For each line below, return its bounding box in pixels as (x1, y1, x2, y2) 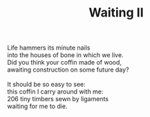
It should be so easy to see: (7, 81, 86, 89)
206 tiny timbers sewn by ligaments (7, 95, 109, 103)
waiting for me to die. (7, 102, 68, 111)
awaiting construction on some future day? (7, 65, 129, 74)
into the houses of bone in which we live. (7, 51, 124, 59)
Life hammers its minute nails (7, 43, 91, 52)
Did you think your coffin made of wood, (7, 58, 122, 67)
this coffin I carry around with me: (7, 87, 104, 96)
